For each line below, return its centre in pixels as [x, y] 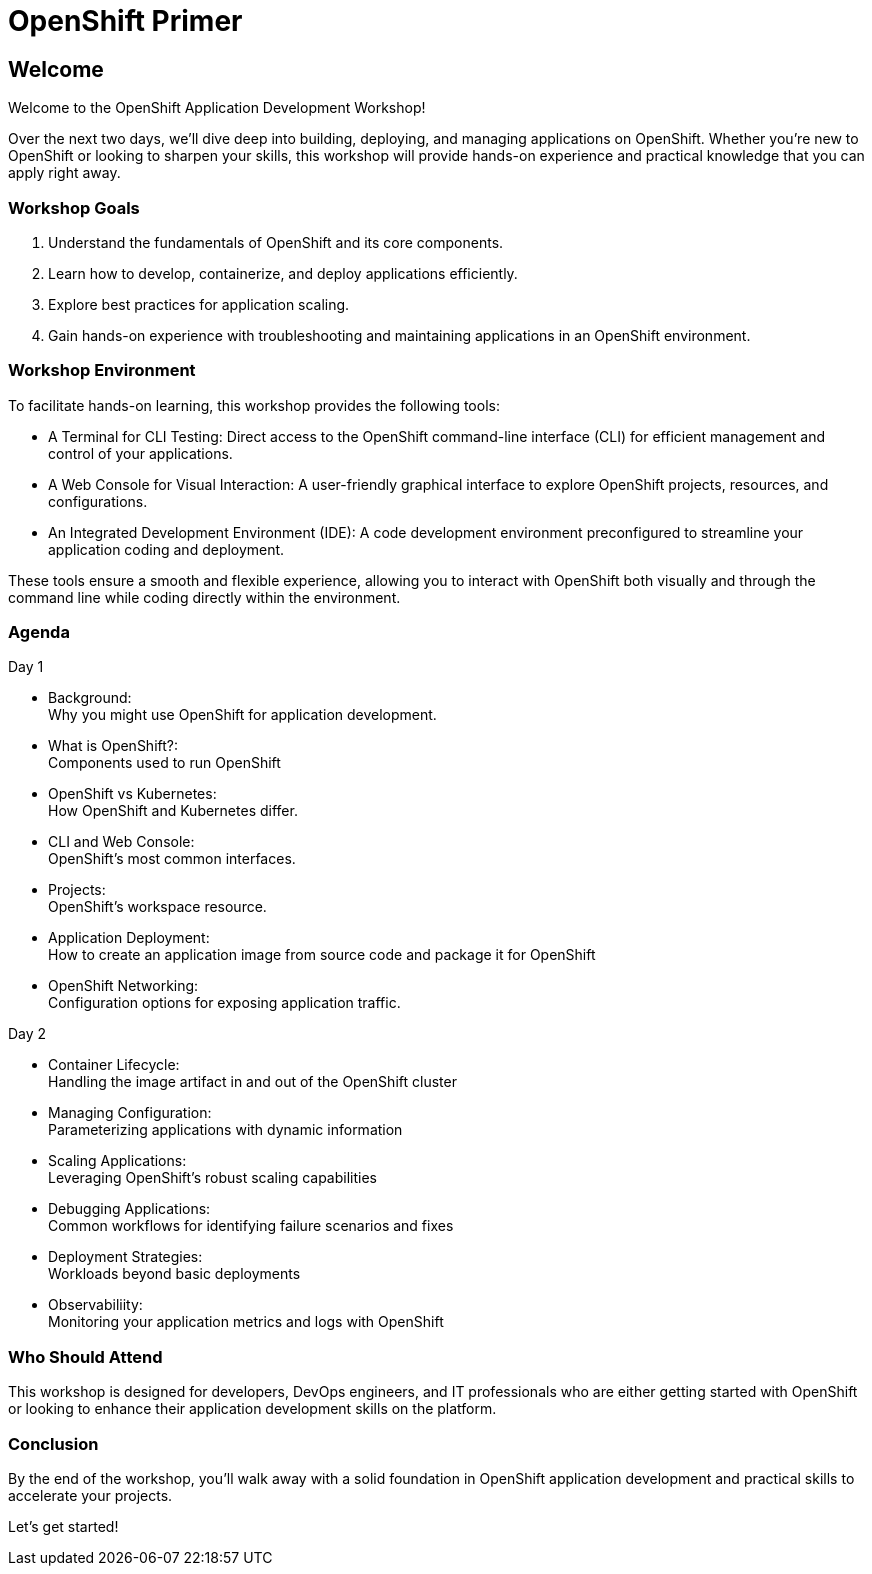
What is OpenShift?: [113, 746]
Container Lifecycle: [114, 1065]
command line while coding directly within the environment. [204, 597]
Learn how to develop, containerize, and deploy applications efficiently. [283, 273]
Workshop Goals [74, 207]
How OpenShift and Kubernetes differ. [173, 811]
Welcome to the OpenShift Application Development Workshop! [217, 108]
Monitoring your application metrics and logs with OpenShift [246, 1322]
